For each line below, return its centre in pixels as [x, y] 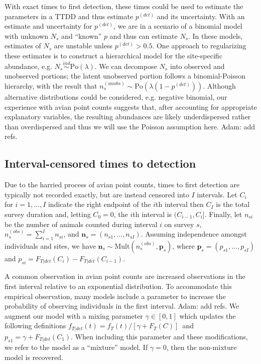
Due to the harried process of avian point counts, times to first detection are [122, 185]
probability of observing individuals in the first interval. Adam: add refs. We [122, 306]
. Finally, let [223, 214]
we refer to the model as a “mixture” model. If [76, 347]
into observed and [197, 66]
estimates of [23, 46]
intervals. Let [217, 194]
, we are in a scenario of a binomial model [178, 26]
